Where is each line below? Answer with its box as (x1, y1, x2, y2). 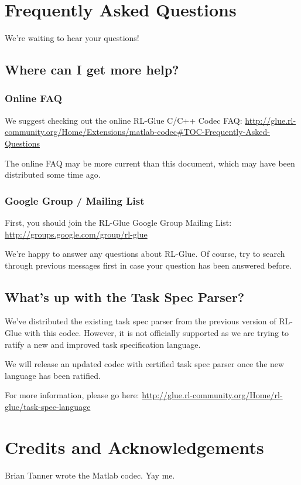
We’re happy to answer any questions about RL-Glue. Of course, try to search (5, 247, 285, 260)
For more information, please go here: (5, 389, 139, 401)
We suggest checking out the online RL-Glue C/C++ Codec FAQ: (5, 114, 242, 126)
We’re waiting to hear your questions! (5, 32, 139, 44)
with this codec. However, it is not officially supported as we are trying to (24, 327, 289, 339)
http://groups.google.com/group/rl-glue (5, 228, 148, 240)
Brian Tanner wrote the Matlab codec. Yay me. (5, 469, 175, 481)
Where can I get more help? (5, 60, 179, 79)
